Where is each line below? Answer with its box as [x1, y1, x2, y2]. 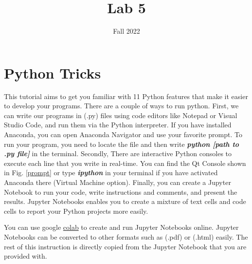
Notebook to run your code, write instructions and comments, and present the [4, 186, 237, 197]
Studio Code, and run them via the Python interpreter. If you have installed [4, 120, 232, 130]
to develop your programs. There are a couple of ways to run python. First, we [4, 101, 239, 111]
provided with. [4, 251, 47, 261]
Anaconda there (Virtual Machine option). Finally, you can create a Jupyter [4, 177, 231, 187]
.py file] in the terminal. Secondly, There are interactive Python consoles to [4, 148, 232, 159]
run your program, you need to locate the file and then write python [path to [4, 139, 239, 149]
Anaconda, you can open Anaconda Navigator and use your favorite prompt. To [4, 129, 242, 140]
